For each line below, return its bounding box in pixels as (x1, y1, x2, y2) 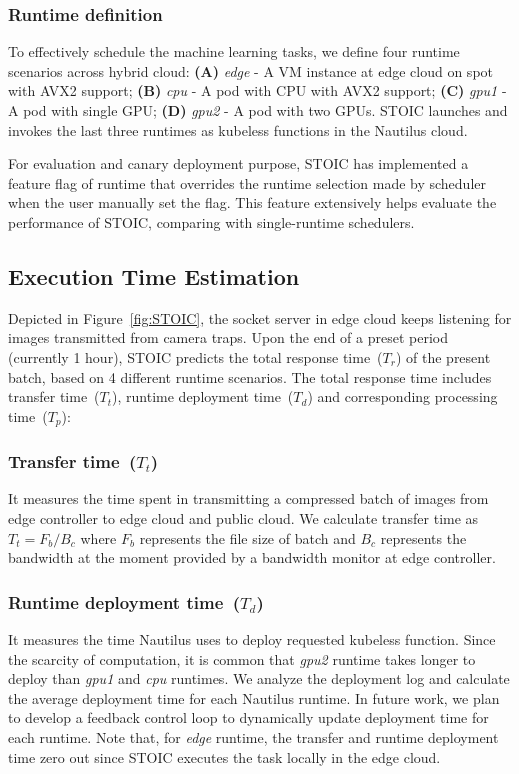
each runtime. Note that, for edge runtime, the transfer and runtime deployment (8, 726, 499, 747)
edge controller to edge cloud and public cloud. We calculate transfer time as (8, 508, 479, 528)
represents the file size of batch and (139, 527, 356, 548)
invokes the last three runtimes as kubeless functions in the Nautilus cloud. (8, 119, 468, 140)
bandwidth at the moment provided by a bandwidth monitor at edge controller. (8, 547, 496, 568)
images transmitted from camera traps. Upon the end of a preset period (8, 327, 448, 348)
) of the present (395, 346, 491, 367)
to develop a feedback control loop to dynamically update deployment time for (8, 707, 489, 728)
